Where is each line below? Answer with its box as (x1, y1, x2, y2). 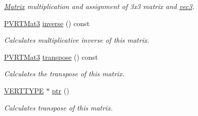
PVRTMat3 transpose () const (4, 51, 98, 62)
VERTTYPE (4, 85, 44, 95)
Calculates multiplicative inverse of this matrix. (4, 35, 150, 45)
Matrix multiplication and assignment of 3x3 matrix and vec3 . (4, 1, 194, 11)
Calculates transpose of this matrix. (4, 102, 113, 112)
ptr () (52, 85, 69, 95)
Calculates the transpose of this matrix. (4, 68, 125, 79)
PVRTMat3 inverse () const (4, 18, 90, 28)
